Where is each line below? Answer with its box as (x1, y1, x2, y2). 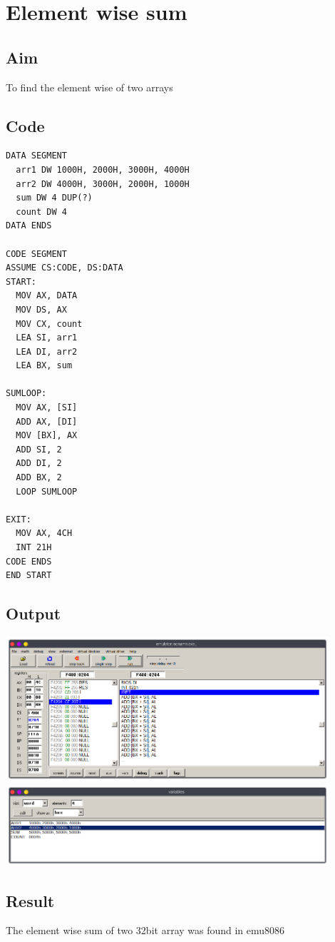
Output (6, 602, 61, 624)
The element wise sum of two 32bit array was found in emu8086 (6, 923, 285, 938)
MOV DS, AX (16, 304, 67, 315)
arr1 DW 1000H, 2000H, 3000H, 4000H (16, 164, 190, 175)
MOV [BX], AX (16, 430, 78, 441)
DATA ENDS (6, 221, 52, 231)
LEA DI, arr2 (16, 346, 78, 357)
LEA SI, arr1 (16, 333, 78, 343)
